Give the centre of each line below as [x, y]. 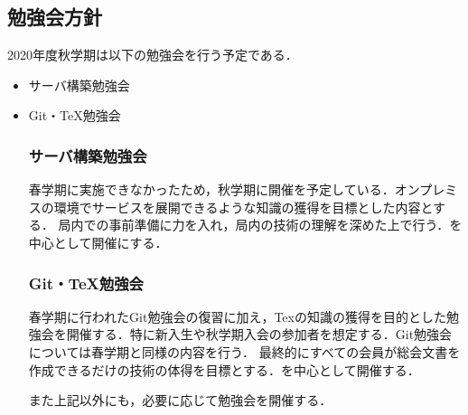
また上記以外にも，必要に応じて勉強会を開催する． [180, 400]
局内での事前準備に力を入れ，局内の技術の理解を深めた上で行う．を [260, 225]
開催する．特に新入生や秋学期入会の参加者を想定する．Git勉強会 [259, 334]
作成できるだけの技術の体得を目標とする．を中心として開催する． [224, 369]
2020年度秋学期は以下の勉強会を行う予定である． [153, 55]
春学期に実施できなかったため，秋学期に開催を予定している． [211, 189]
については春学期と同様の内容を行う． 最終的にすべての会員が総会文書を [244, 351]
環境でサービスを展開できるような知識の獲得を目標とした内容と [243, 207]
